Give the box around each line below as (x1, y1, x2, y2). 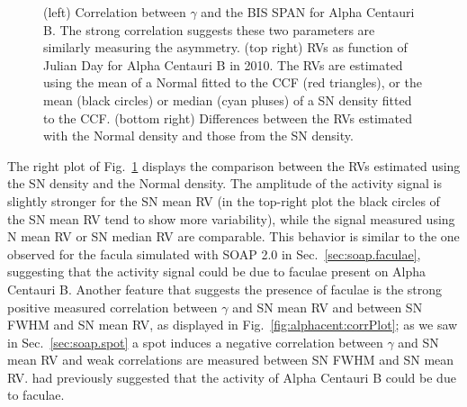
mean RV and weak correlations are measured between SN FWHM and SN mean (7, 350, 454, 369)
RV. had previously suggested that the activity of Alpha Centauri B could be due (7, 367, 456, 386)
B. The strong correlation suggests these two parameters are (43, 20, 375, 39)
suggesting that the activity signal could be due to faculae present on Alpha (7, 262, 427, 281)
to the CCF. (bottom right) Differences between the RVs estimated (43, 108, 412, 127)
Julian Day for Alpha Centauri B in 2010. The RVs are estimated (43, 55, 403, 74)
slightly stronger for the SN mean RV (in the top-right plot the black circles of (7, 191, 440, 210)
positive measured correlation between (7, 297, 218, 316)
